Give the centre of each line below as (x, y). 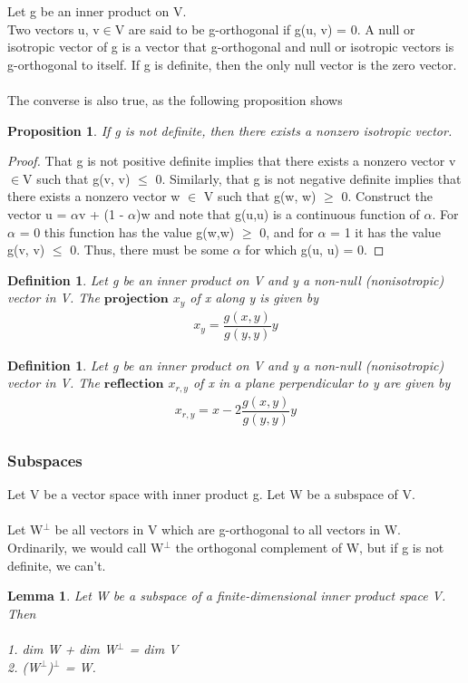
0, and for (287, 231)
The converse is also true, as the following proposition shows (175, 99)
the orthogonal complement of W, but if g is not (310, 547)
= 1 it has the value (385, 231)
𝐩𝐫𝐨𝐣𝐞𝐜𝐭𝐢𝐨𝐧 (136, 299)
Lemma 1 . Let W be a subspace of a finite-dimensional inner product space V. (227, 596)
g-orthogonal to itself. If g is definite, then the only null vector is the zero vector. (232, 64)
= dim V (154, 648)
